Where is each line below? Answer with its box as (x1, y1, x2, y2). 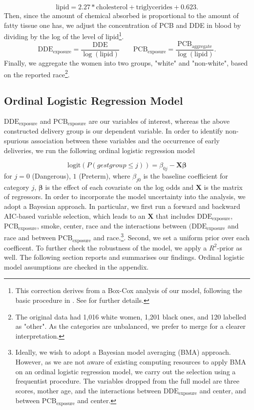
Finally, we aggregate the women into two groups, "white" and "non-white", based (4, 57, 248, 68)
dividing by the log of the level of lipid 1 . (4, 30, 124, 41)
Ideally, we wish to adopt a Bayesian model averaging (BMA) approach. (15, 347, 231, 357)
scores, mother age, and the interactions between (15, 385, 161, 395)
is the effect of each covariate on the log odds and (45, 182, 193, 192)
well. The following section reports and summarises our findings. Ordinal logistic (4, 252, 245, 262)
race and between (4, 232, 56, 243)
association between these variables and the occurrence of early (31, 136, 220, 146)
